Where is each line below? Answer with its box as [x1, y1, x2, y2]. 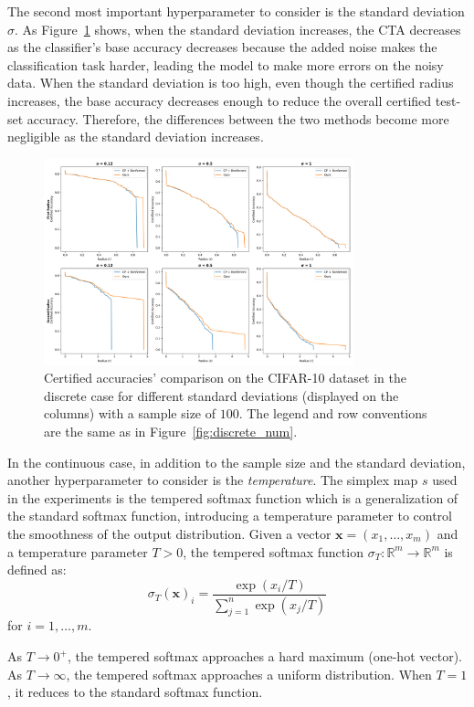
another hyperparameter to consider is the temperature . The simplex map [7, 470, 418, 490]
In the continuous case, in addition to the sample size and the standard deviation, [7, 452, 466, 471]
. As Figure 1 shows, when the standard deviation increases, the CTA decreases [15, 19, 461, 38]
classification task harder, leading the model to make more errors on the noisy [7, 55, 444, 74]
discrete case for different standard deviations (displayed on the [44, 385, 399, 405]
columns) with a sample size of [44, 404, 216, 423]
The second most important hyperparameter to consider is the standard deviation [7, 2, 465, 20]
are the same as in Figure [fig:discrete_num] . [44, 422, 298, 441]
